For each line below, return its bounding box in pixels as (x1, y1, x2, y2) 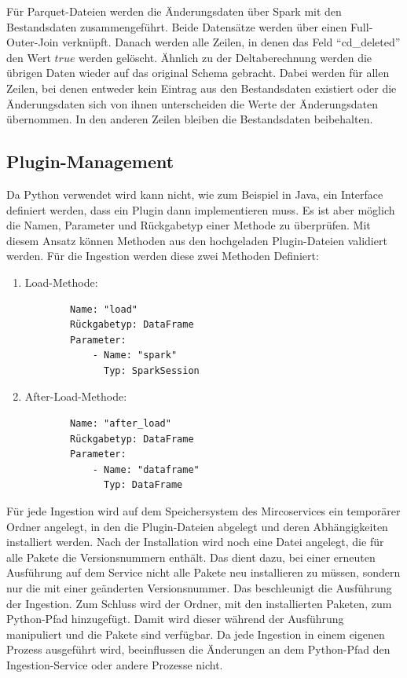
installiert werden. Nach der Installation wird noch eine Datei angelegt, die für (6, 533, 384, 550)
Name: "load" (70, 303, 137, 315)
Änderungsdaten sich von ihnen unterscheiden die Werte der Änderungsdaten (6, 95, 379, 112)
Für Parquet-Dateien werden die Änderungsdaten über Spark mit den (6, 3, 342, 19)
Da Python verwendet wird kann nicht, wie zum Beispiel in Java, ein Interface (6, 185, 383, 202)
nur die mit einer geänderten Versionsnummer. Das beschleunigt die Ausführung (6, 580, 392, 596)
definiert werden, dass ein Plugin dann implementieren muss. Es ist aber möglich (6, 201, 395, 218)
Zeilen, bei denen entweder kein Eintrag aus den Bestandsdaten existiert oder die (6, 79, 397, 96)
